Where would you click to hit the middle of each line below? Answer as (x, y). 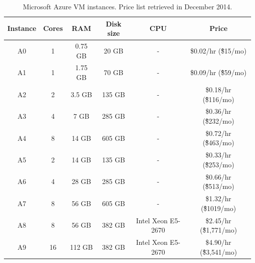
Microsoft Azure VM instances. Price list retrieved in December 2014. (127, 6)
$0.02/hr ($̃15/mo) (218, 50)
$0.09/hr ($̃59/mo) (218, 72)
